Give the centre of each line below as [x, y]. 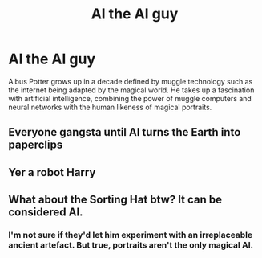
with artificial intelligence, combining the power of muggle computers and [130, 98]
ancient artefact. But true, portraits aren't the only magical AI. [131, 245]
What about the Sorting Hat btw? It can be [115, 200]
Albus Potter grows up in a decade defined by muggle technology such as [131, 81]
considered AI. [46, 213]
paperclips [36, 145]
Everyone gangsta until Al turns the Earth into [125, 132]
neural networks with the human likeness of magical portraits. [110, 107]
